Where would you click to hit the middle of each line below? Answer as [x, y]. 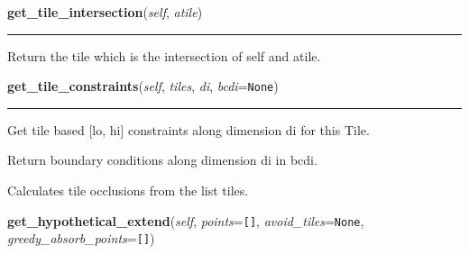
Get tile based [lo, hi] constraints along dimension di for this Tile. [189, 129]
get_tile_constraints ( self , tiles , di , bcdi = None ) [143, 86]
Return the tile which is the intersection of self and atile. [164, 55]
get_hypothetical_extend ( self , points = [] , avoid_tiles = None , [186, 220]
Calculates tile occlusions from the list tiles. [128, 190]
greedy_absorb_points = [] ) [81, 238]
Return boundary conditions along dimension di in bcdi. [162, 160]
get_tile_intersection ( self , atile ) [105, 12]
